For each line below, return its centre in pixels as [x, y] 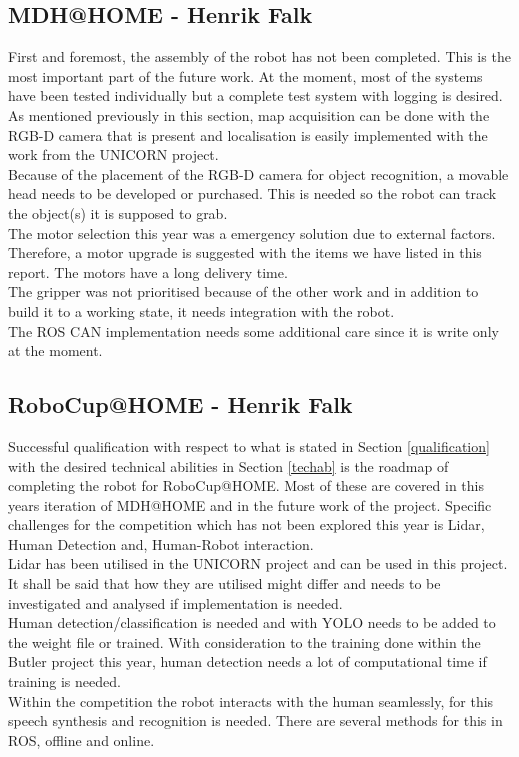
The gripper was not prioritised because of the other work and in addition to [243, 291]
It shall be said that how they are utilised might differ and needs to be [224, 583]
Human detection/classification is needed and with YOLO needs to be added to [252, 622]
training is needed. [64, 681]
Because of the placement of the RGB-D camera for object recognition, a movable [258, 173]
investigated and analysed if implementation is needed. [175, 602]
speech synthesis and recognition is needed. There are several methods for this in [255, 720]
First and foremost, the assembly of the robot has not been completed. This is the [259, 56]
